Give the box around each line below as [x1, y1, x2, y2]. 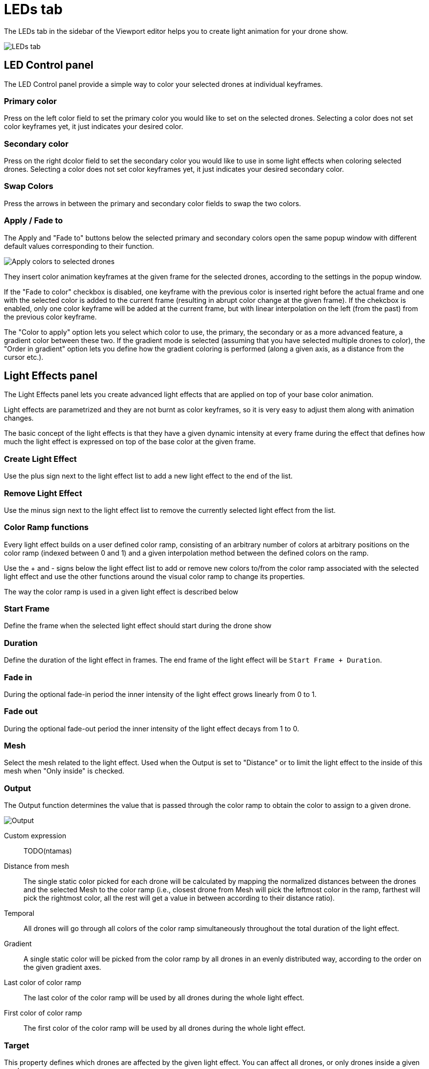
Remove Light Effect [4, 488, 82, 498]
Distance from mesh [4, 862, 69, 871]
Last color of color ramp [4, 978, 81, 987]
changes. [4, 414, 34, 423]
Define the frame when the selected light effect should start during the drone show [4, 621, 272, 630]
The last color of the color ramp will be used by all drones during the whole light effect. [24, 993, 304, 1002]
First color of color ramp [4, 1009, 82, 1017]
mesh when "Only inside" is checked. [4, 767, 125, 775]
